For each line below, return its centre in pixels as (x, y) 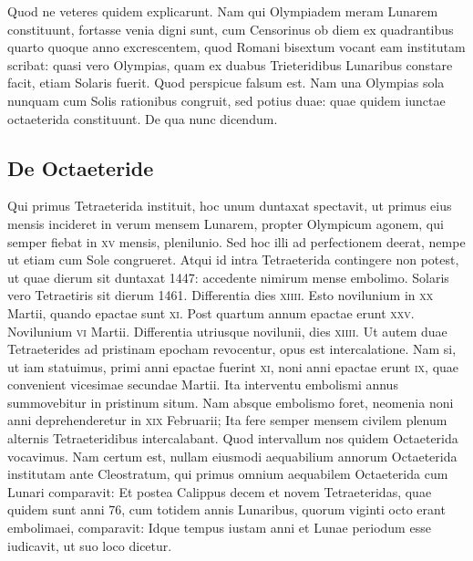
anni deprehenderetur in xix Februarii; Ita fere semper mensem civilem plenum (227, 420)
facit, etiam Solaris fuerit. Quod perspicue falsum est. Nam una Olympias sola (226, 83)
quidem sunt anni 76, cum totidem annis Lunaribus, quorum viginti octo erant (226, 509)
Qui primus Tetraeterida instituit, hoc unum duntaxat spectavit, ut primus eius (230, 206)
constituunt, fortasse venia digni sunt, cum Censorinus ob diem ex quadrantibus (231, 29)
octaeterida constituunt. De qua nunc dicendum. (143, 118)
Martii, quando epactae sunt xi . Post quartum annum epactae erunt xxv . (211, 312)
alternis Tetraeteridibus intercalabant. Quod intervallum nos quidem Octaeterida (233, 438)
